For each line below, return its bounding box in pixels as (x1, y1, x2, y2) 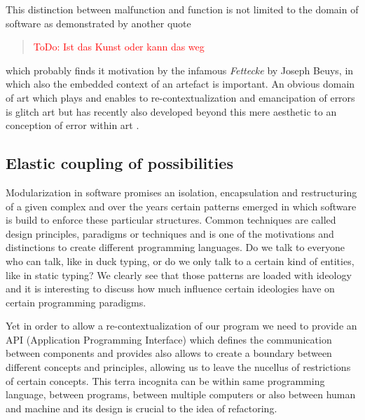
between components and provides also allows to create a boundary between (6, 346, 332, 360)
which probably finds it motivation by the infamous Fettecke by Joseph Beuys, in (6, 62, 354, 77)
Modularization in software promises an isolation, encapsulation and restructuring (6, 184, 357, 199)
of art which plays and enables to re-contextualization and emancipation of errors (6, 90, 355, 104)
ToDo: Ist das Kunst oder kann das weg (33, 39, 205, 54)
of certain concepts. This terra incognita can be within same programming (6, 373, 325, 388)
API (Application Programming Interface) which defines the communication (6, 332, 332, 346)
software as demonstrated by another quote (6, 15, 191, 30)
